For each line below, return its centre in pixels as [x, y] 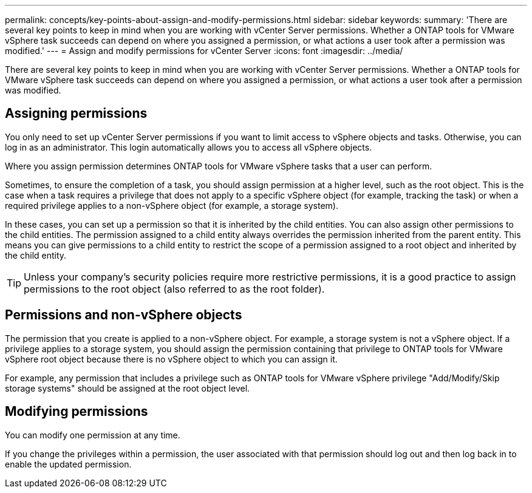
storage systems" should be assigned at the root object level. [128, 388]
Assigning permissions [76, 114]
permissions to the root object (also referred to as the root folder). [174, 289]
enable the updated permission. [68, 464]
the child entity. [36, 255]
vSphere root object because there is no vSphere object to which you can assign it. [171, 359]
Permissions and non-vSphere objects [124, 315]
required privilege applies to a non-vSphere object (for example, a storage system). [172, 205]
